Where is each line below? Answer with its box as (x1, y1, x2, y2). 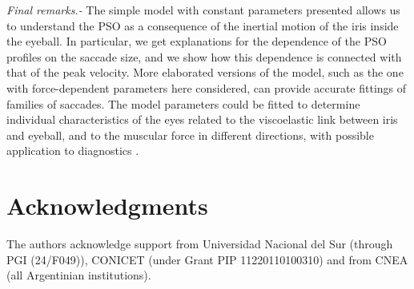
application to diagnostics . (6, 142, 139, 159)
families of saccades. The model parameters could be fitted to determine (6, 95, 360, 112)
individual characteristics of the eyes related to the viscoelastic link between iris (6, 111, 398, 128)
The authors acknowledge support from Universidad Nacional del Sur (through (6, 236, 393, 252)
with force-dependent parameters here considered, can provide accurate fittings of (6, 79, 407, 96)
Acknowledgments (6, 189, 208, 222)
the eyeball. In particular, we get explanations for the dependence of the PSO (6, 33, 387, 49)
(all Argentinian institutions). (6, 267, 151, 283)
